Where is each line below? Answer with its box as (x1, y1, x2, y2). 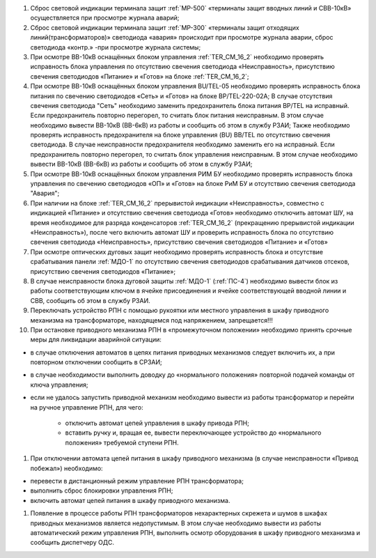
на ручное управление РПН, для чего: (30, 403, 144, 411)
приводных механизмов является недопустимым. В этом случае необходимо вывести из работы (30, 519, 322, 527)
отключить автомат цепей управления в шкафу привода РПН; (65, 419, 250, 428)
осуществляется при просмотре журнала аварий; (30, 14, 180, 22)
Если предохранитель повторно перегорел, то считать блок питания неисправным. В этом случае (30, 111, 324, 120)
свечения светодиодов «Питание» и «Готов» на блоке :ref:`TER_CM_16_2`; (30, 72, 250, 80)
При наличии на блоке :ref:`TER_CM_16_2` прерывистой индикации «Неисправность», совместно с (30, 199, 324, 207)
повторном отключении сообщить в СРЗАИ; (30, 358, 163, 366)
